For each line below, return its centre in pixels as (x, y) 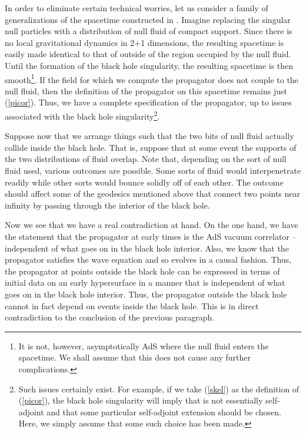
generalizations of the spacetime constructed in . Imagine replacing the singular (148, 19)
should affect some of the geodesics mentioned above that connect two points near (153, 194)
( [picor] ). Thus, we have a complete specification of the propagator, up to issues (148, 102)
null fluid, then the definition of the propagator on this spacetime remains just (146, 90)
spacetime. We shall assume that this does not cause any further (134, 357)
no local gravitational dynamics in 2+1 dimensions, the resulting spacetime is (144, 42)
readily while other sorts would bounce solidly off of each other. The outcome (144, 182)
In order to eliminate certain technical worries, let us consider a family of (137, 8)
